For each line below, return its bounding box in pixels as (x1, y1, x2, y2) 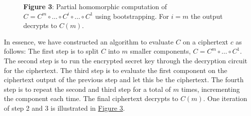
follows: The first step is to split (4, 46, 99, 56)
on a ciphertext (183, 36, 229, 46)
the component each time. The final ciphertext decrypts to (4, 93, 179, 103)
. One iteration (203, 93, 248, 103)
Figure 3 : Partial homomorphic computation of (23, 1, 167, 11)
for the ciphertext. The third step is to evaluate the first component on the (4, 65, 227, 75)
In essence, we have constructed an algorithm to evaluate (4, 36, 174, 46)
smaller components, (130, 46, 191, 56)
